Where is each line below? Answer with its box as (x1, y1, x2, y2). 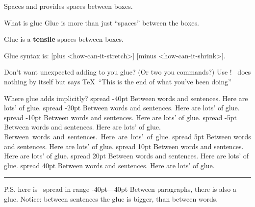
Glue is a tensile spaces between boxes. (4, 34, 124, 44)
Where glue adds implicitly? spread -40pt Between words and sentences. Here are (4, 93, 248, 103)
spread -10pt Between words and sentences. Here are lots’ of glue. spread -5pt (4, 112, 237, 122)
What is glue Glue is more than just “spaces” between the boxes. (4, 17, 199, 27)
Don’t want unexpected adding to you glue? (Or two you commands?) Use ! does (4, 67, 251, 77)
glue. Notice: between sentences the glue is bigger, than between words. (4, 193, 218, 204)
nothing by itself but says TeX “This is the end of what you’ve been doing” (4, 76, 231, 86)
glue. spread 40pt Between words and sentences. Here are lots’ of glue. (4, 160, 215, 170)
